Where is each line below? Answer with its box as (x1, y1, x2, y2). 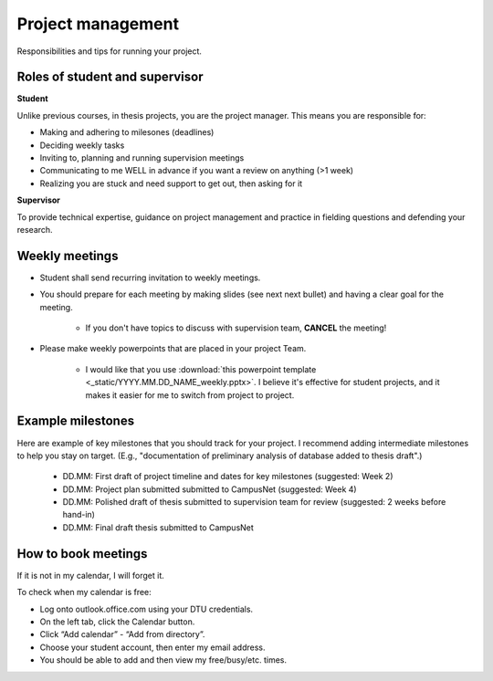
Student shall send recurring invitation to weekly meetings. (39, 272, 261, 283)
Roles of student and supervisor (16, 69, 204, 85)
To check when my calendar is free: (16, 587, 152, 598)
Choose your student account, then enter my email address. (39, 642, 266, 653)
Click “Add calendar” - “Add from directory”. (39, 629, 205, 640)
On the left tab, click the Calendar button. (39, 616, 195, 627)
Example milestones (16, 414, 135, 429)
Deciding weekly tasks (39, 140, 125, 151)
